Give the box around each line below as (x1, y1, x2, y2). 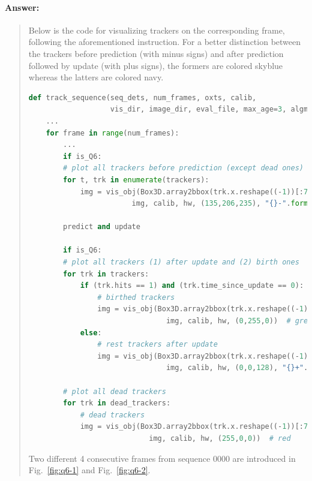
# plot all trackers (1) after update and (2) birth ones (63, 258, 299, 267)
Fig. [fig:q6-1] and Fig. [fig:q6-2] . (28, 464, 151, 476)
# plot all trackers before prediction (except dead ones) (63, 164, 304, 173)
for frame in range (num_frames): (46, 128, 179, 137)
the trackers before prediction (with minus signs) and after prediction (28, 47, 284, 59)
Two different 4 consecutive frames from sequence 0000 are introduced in (28, 452, 296, 464)
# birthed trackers (97, 293, 175, 302)
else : (80, 328, 102, 337)
